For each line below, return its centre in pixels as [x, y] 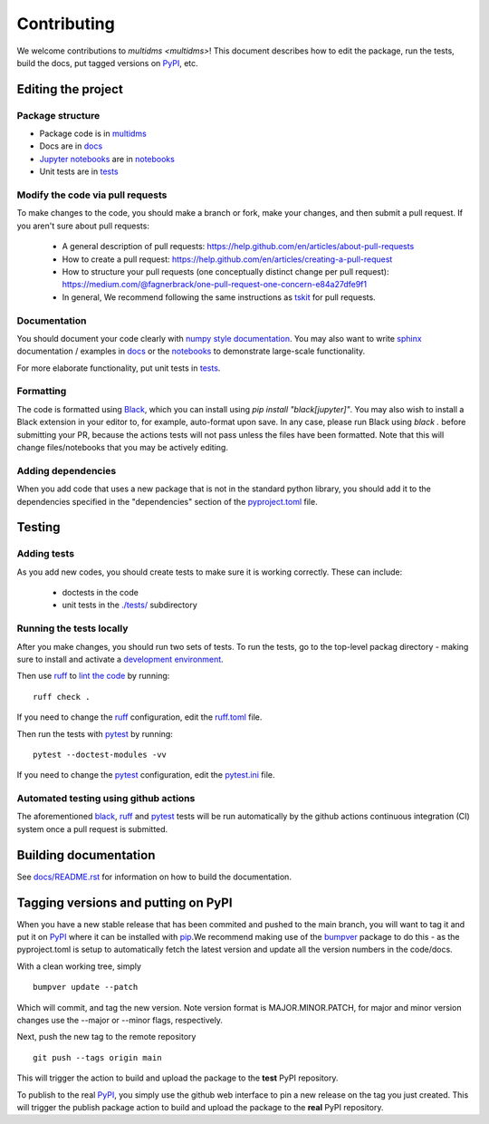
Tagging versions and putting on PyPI [125, 902]
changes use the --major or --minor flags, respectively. [120, 1021]
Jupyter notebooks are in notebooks [107, 159]
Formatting [42, 392]
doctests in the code [101, 593]
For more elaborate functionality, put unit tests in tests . [119, 368]
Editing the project [70, 89]
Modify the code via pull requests [92, 195]
